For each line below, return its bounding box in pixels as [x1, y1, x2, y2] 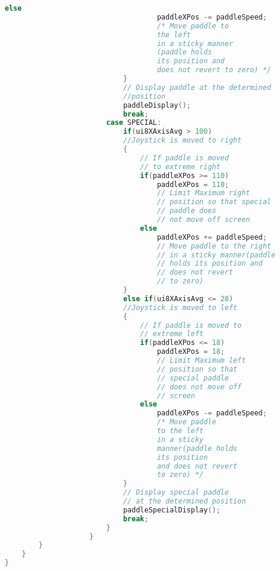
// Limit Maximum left [157, 356, 246, 364]
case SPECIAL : [106, 118, 161, 127]
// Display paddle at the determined [123, 83, 272, 92]
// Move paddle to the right [157, 241, 272, 250]
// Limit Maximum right [157, 189, 250, 198]
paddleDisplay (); [123, 101, 191, 109]
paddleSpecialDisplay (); [123, 505, 221, 514]
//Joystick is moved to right [123, 136, 242, 145]
